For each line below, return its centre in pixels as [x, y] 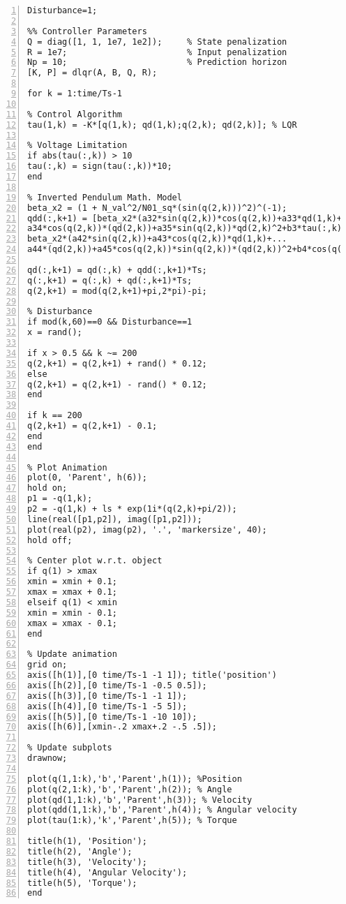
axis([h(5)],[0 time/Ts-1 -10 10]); [112, 717]
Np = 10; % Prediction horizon [157, 62]
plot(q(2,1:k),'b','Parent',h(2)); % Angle [130, 789]
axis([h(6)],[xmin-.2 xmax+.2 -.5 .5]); [122, 727]
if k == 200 [55, 416]
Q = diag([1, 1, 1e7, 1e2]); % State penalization [157, 42]
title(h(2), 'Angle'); [80, 851]
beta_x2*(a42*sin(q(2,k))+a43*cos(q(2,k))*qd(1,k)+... [157, 239]
